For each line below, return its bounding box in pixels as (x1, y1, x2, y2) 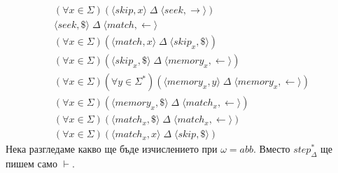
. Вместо (253, 141, 290, 156)
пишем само (6, 156, 57, 171)
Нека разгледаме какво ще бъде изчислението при (6, 141, 218, 156)
